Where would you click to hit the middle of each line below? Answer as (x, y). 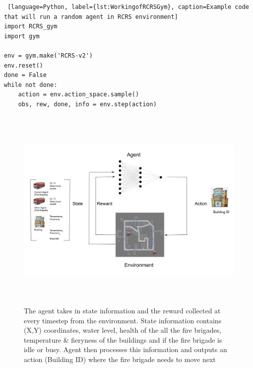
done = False (25, 75)
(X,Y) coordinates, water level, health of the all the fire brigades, (123, 330)
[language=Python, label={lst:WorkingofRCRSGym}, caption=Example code (128, 7)
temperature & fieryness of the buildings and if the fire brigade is (123, 339)
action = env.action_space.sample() (79, 95)
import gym (22, 36)
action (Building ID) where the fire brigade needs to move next (120, 359)
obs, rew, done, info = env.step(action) (87, 104)
